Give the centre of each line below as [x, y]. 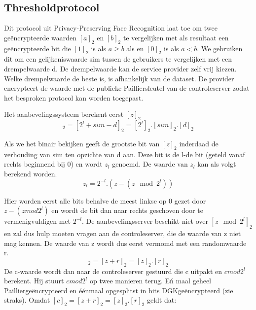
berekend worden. [31, 173]
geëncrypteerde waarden [40, 37]
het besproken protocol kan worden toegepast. [74, 97]
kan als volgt [217, 164]
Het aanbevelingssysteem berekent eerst [64, 114]
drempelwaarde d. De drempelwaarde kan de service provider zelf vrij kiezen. [120, 68]
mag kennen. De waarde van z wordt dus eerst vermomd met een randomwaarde [125, 243]
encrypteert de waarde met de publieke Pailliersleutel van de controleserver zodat [127, 88]
